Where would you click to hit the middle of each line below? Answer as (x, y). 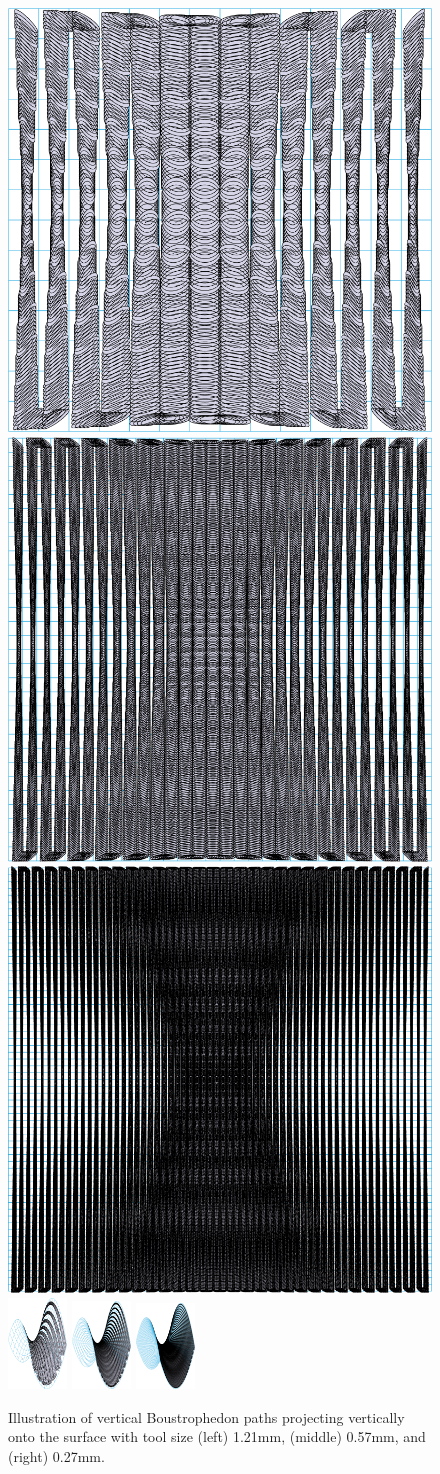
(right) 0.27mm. (56, 1455)
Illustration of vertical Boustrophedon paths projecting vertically (206, 1416)
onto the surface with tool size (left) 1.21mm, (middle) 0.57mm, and (217, 1436)
